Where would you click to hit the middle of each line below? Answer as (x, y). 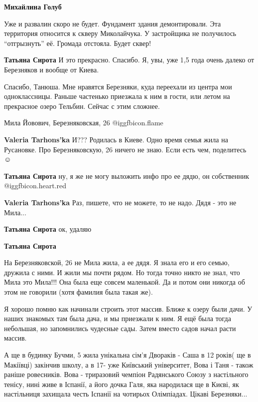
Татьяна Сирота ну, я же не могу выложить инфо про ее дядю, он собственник (127, 176)
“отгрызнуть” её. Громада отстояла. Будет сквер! (78, 43)
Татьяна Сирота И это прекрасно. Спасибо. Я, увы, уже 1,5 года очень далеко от (129, 60)
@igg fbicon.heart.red (35, 186)
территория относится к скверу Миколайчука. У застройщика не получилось (120, 33)
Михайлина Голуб (33, 6)
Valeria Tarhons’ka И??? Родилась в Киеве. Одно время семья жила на (116, 139)
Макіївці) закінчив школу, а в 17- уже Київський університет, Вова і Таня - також (129, 364)
